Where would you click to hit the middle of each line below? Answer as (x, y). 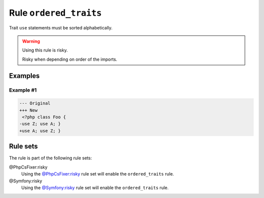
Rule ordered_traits (55, 13)
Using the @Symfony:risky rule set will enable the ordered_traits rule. (95, 187)
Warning (31, 41)
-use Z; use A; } (40, 124)
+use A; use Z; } (40, 131)
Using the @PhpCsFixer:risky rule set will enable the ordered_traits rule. (98, 174)
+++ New (28, 110)
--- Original (35, 103)
